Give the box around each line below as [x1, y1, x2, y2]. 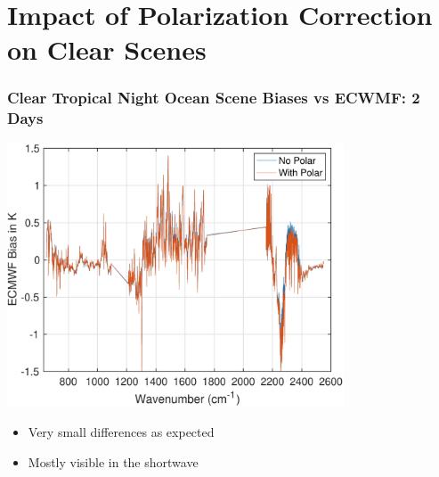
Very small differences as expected [28, 423, 215, 441]
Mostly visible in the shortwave [28, 452, 199, 471]
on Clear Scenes [7, 31, 207, 68]
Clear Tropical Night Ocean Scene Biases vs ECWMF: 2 [7, 86, 420, 109]
